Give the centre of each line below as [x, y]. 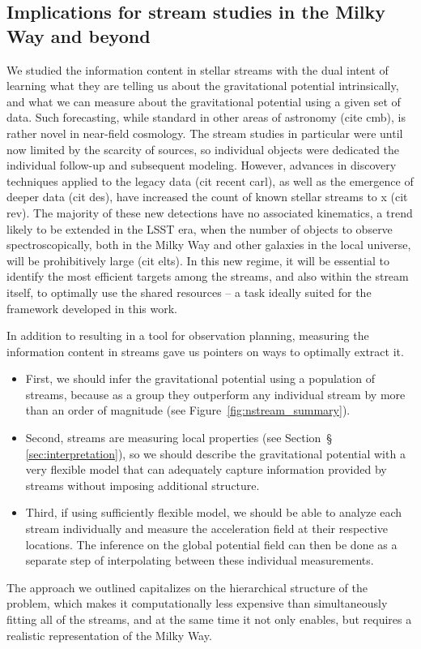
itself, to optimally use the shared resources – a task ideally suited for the [189, 292]
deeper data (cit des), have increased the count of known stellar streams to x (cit [207, 197]
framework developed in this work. [92, 308]
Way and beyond [79, 35]
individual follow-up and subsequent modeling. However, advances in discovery [202, 165]
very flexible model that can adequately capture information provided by [206, 469]
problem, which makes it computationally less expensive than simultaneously [197, 603]
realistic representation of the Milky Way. [109, 635]
